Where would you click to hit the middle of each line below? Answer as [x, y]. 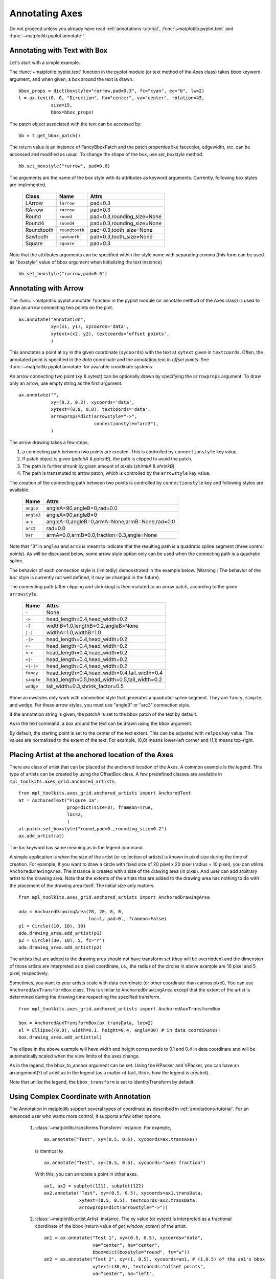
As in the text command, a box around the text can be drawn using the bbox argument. [101, 723]
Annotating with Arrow [47, 288]
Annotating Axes [46, 13]
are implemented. [28, 185]
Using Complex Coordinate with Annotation [80, 1097]
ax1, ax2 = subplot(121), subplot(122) [94, 1186]
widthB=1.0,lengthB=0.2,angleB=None [92, 626]
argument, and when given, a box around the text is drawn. [72, 79]
